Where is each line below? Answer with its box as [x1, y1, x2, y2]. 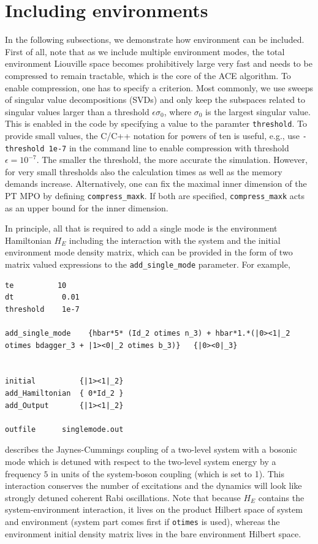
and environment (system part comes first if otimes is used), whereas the [5, 515, 280, 527]
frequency [5, 467, 41, 480]
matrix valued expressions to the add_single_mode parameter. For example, [5, 258, 290, 271]
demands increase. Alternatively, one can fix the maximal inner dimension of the [5, 177, 307, 190]
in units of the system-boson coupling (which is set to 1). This [51, 467, 284, 480]
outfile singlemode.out [5, 425, 124, 434]
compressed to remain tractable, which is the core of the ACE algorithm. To [5, 69, 291, 81]
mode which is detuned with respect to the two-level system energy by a [5, 455, 276, 468]
